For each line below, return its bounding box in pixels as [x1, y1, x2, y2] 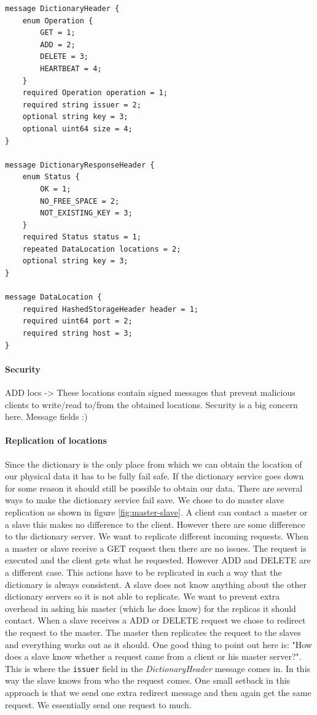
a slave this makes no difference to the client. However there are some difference [5, 517, 305, 530]
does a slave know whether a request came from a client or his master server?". [5, 650, 302, 663]
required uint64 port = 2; [22, 317, 133, 326]
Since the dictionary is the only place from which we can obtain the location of [5, 457, 302, 470]
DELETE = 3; [40, 52, 89, 61]
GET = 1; [40, 28, 76, 37]
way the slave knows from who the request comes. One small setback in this [5, 674, 291, 687]
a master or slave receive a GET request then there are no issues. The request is [5, 541, 307, 554]
